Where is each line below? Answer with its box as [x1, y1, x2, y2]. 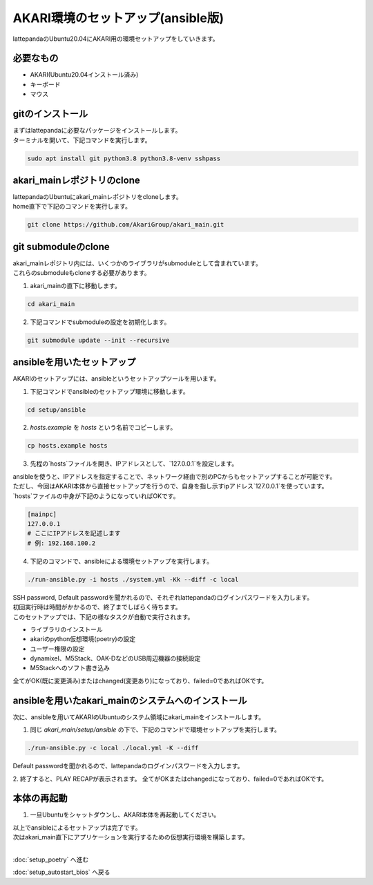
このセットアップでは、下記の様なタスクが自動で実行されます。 [12, 612, 194, 621]
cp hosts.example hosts [27, 442, 108, 450]
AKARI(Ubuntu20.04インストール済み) [30, 70, 139, 79]
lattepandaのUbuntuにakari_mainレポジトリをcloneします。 [12, 193, 182, 201]
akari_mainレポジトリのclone [12, 174, 141, 186]
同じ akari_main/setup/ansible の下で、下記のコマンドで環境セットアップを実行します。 [30, 725, 281, 734]
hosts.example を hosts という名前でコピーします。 [30, 424, 177, 432]
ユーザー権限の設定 [30, 645, 85, 653]
